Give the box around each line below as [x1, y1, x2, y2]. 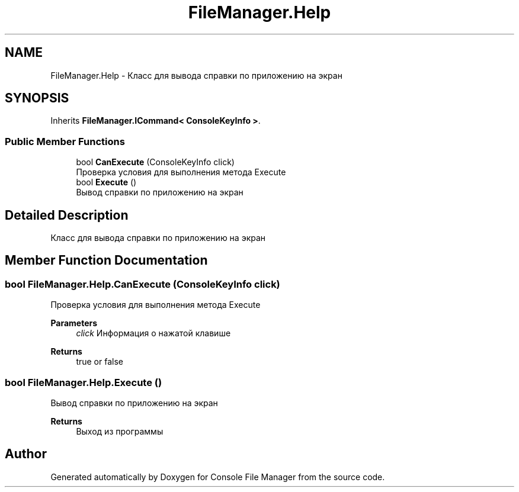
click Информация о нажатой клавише [76, 328, 231, 339]
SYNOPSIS [5, 91, 69, 106]
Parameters [50, 318, 98, 329]
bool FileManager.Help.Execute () [5, 376, 162, 388]
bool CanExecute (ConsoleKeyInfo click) [76, 157, 235, 168]
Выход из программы [76, 426, 164, 436]
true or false [76, 356, 123, 367]
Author [5, 446, 47, 462]
